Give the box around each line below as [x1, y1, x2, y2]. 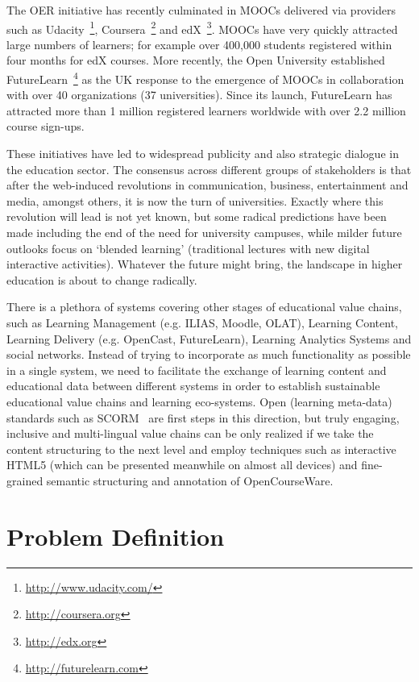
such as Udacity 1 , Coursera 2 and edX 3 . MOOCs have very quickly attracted [6, 18, 398, 37]
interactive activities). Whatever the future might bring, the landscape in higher [6, 256, 403, 272]
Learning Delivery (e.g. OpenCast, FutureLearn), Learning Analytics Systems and [6, 330, 412, 347]
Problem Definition [6, 519, 225, 552]
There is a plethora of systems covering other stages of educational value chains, [6, 298, 402, 315]
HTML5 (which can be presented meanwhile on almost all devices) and [6, 456, 358, 473]
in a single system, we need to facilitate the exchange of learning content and [6, 361, 387, 378]
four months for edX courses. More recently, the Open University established [6, 52, 385, 69]
